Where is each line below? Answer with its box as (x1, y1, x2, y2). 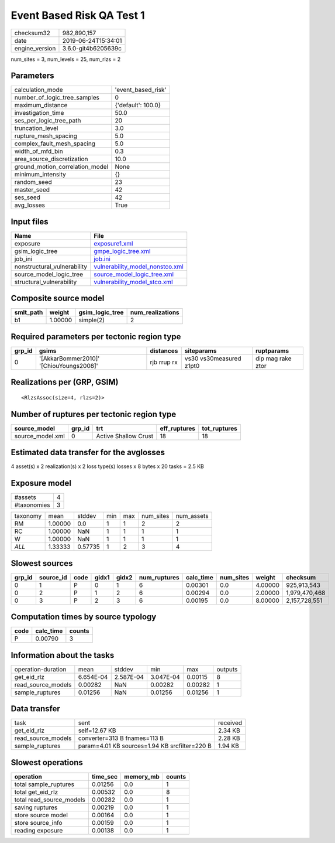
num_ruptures (139, 573, 179, 581)
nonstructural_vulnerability (14, 262, 88, 271)
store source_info (14, 818, 63, 827)
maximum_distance (14, 101, 68, 110)
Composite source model (11, 293, 105, 303)
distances (150, 347, 178, 354)
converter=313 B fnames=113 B (78, 734, 164, 742)
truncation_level (14, 124, 58, 132)
